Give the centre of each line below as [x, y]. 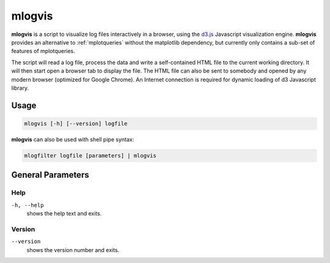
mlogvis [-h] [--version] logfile [76, 123]
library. [20, 88]
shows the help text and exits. [64, 213]
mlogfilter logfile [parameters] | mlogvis [90, 155]
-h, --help [28, 205]
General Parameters [50, 175]
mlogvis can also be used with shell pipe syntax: [73, 139]
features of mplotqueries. [43, 51]
